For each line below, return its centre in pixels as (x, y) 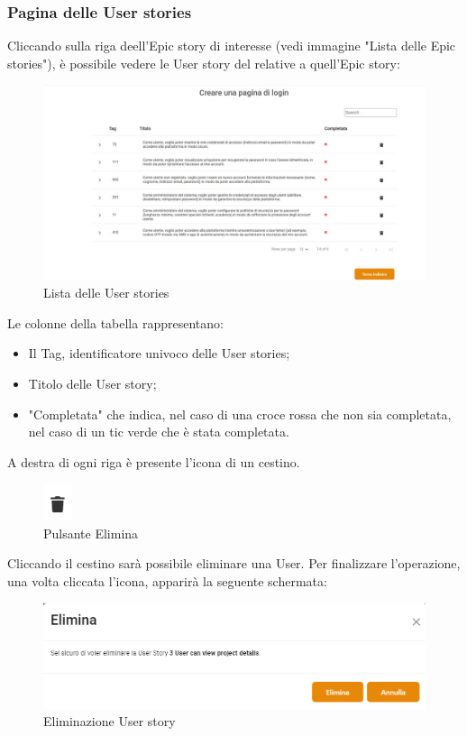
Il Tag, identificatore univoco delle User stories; (159, 353)
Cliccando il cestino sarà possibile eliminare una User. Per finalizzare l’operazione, (234, 563)
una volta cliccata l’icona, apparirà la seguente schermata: (167, 581)
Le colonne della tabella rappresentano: (115, 322)
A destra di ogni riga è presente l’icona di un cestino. (154, 461)
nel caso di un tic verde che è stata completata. (159, 432)
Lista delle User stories (106, 293)
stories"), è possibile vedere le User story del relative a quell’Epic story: (204, 63)
